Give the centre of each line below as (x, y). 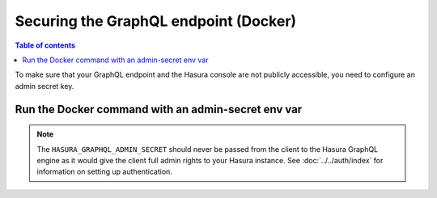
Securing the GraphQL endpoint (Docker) (156, 21)
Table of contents (45, 45)
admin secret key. (45, 86)
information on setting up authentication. (105, 172)
